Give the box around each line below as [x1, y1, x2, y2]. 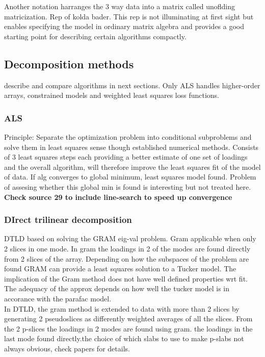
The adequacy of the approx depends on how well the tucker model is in [4, 283, 229, 294]
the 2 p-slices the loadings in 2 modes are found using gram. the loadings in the [4, 323, 253, 334]
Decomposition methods [4, 56, 134, 71]
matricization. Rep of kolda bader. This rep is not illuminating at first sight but [4, 11, 254, 21]
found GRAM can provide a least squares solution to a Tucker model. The [4, 263, 236, 274]
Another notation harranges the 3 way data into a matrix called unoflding [4, 1, 235, 11]
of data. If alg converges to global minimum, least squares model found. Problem [4, 171, 256, 182]
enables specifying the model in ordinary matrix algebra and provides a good [4, 21, 245, 32]
